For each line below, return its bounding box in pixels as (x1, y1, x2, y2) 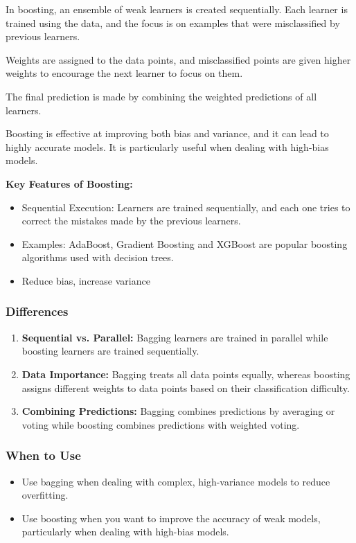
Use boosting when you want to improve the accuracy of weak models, (21, 510, 321, 525)
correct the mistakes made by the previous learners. (21, 213, 241, 228)
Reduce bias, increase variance (21, 273, 150, 287)
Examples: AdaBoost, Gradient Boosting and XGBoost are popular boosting (21, 236, 348, 251)
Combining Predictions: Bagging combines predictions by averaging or (21, 404, 335, 418)
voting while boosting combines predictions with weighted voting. (21, 417, 300, 431)
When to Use (6, 447, 81, 464)
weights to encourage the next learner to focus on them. (6, 66, 243, 80)
